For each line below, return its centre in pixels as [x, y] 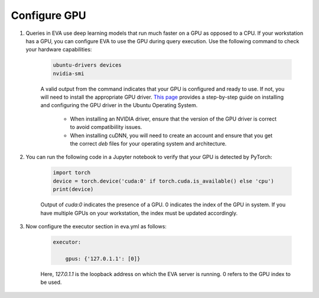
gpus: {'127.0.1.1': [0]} [103, 258]
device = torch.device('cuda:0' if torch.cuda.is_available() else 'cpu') [164, 181]
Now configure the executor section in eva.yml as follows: [96, 226]
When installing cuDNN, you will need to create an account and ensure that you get [171, 135]
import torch [72, 173]
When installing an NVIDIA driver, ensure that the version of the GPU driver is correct [173, 119]
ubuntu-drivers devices [87, 65]
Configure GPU [49, 15]
